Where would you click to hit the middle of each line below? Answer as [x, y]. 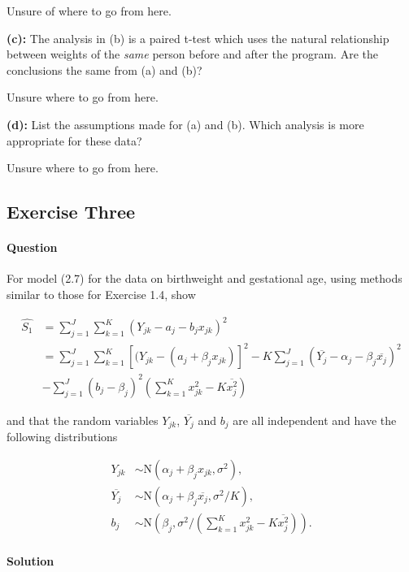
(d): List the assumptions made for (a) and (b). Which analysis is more [185, 124]
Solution [30, 560]
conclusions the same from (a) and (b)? [104, 69]
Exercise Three [71, 212]
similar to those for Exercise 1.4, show [101, 294]
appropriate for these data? [74, 140]
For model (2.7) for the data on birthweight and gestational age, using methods [204, 278]
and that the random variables [83, 420]
